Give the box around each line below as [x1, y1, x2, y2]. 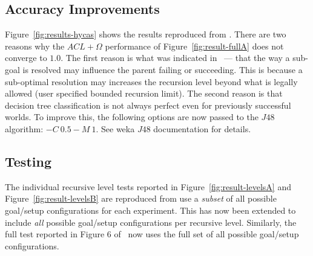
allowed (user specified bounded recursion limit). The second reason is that [5, 87, 283, 100]
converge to [5, 51, 47, 64]
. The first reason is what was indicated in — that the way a [61, 51, 290, 64]
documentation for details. [153, 122, 251, 135]
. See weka [96, 122, 135, 135]
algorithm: [5, 122, 44, 135]
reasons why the [5, 39, 65, 52]
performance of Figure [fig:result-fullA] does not [105, 39, 284, 52]
